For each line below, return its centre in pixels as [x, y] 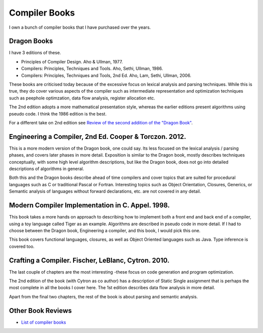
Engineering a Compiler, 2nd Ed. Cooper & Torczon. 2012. [98, 137]
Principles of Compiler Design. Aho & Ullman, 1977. [72, 61]
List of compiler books [44, 322]
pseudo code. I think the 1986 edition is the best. [58, 114]
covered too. [22, 246]
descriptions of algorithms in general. [47, 169]
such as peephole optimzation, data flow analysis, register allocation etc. [82, 98]
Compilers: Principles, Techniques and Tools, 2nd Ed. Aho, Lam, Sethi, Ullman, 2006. [106, 75]
